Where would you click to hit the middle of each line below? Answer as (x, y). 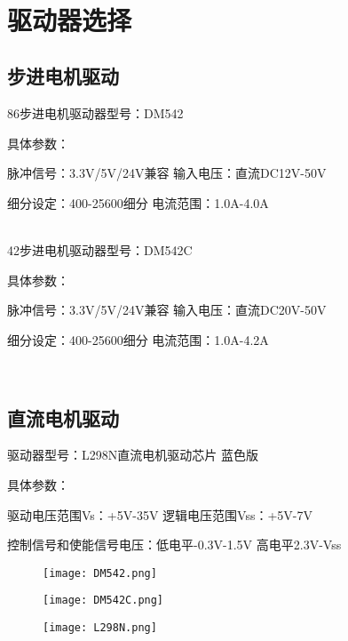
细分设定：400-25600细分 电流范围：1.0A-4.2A (138, 339)
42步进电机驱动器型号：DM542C (100, 250)
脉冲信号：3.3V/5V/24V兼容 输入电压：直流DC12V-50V (167, 173)
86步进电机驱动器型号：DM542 (95, 113)
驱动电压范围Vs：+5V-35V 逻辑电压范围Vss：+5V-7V (160, 514)
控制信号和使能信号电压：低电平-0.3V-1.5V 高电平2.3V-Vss (174, 545)
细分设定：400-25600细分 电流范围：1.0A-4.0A (138, 202)
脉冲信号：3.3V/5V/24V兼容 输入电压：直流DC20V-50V (167, 310)
